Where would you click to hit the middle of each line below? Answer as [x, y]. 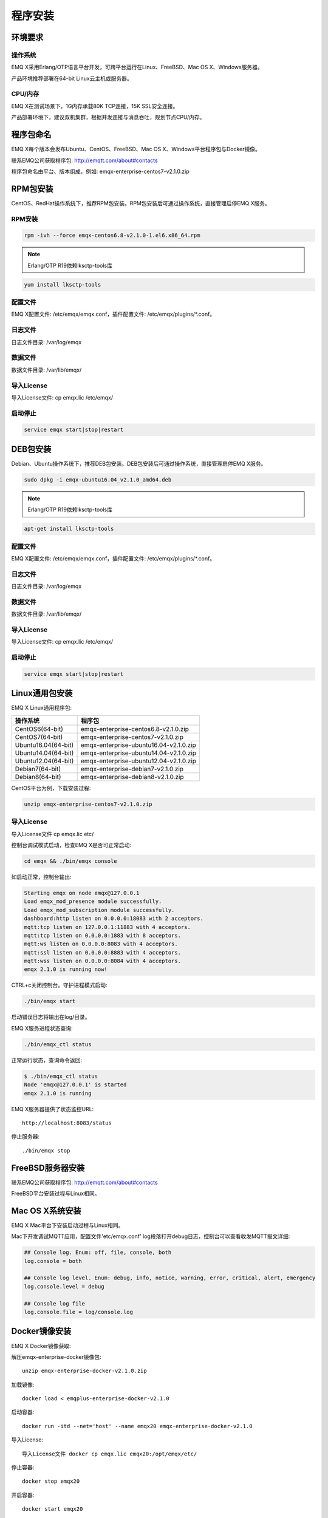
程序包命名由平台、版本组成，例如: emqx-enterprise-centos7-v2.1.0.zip [100, 171]
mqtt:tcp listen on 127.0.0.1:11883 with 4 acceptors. [107, 927]
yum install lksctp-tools [63, 284]
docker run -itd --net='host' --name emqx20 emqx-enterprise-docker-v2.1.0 [137, 1426]
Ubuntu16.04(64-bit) [44, 745]
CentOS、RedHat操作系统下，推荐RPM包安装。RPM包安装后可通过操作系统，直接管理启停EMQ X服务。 [141, 203]
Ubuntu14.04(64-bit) [44, 753]
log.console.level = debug [64, 1286]
